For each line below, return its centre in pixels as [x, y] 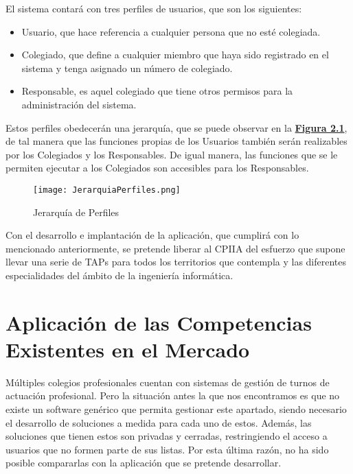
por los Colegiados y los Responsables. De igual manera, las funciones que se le [172, 154]
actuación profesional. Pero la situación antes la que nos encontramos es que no [173, 395]
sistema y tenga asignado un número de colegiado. [127, 68]
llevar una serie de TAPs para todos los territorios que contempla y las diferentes [176, 262]
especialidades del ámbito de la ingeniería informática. [119, 275]
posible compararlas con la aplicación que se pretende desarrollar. [144, 463]
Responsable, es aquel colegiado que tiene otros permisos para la [157, 91]
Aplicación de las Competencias [159, 322]
